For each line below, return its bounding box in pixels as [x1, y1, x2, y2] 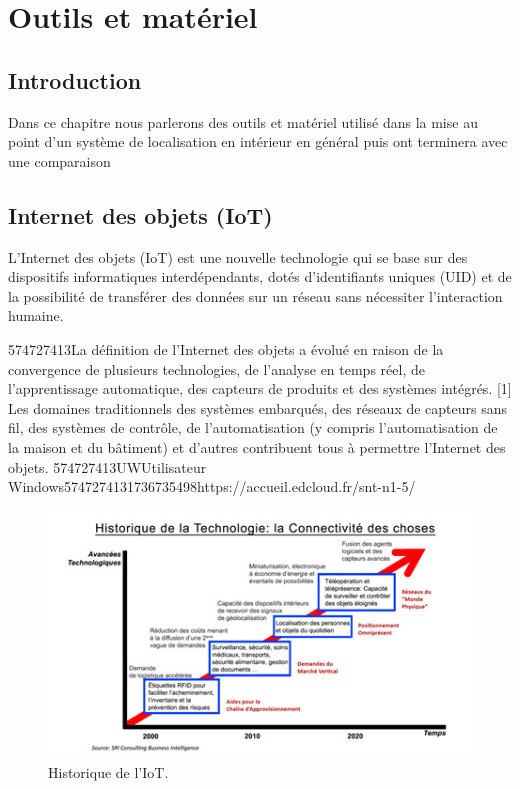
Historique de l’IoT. [48, 761, 169, 782]
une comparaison [8, 150, 111, 171]
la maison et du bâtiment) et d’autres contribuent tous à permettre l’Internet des [8, 436, 506, 457]
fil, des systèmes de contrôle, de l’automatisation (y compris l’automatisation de [8, 417, 498, 438]
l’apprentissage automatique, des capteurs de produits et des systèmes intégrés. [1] [8, 378, 512, 399]
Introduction [8, 64, 142, 95]
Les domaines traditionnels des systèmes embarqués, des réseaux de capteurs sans [8, 397, 508, 418]
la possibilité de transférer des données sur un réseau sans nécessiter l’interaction [8, 285, 503, 306]
